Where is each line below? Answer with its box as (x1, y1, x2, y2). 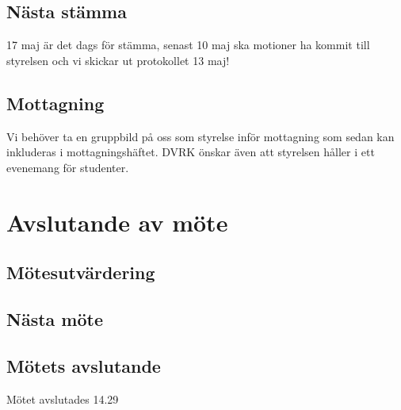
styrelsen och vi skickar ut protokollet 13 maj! (6, 52, 230, 68)
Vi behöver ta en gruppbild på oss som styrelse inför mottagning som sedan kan (6, 128, 395, 144)
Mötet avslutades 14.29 (6, 390, 119, 407)
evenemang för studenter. (6, 159, 129, 175)
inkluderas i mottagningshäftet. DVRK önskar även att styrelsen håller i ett (6, 144, 375, 160)
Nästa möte (6, 306, 103, 331)
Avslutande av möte (6, 205, 228, 238)
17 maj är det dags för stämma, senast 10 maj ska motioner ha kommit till (6, 36, 370, 53)
